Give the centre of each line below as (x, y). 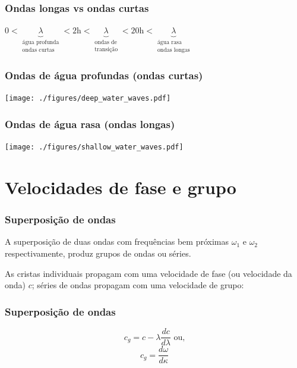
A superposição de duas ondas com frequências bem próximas (117, 241)
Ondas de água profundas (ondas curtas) (104, 75)
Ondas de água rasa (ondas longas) (90, 124)
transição (106, 50)
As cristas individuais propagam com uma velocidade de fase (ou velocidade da (148, 273)
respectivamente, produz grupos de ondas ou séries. (98, 253)
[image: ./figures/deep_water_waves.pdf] (88, 99)
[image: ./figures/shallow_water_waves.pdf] (94, 147)
